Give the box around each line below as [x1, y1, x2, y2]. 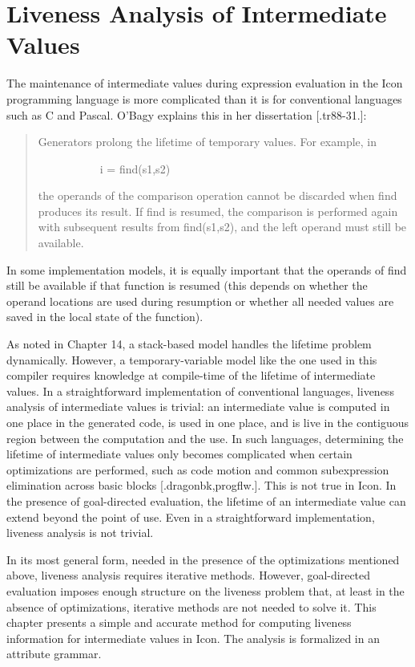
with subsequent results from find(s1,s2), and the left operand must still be [38, 218, 407, 235]
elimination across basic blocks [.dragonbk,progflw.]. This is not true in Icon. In [6, 477, 397, 494]
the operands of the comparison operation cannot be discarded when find [38, 187, 397, 204]
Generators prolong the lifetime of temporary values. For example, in [38, 133, 377, 150]
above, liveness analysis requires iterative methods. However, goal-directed [6, 567, 371, 584]
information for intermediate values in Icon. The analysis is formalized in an [6, 629, 380, 646]
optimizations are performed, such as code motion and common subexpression [6, 461, 389, 478]
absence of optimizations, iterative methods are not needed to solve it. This [6, 598, 377, 615]
